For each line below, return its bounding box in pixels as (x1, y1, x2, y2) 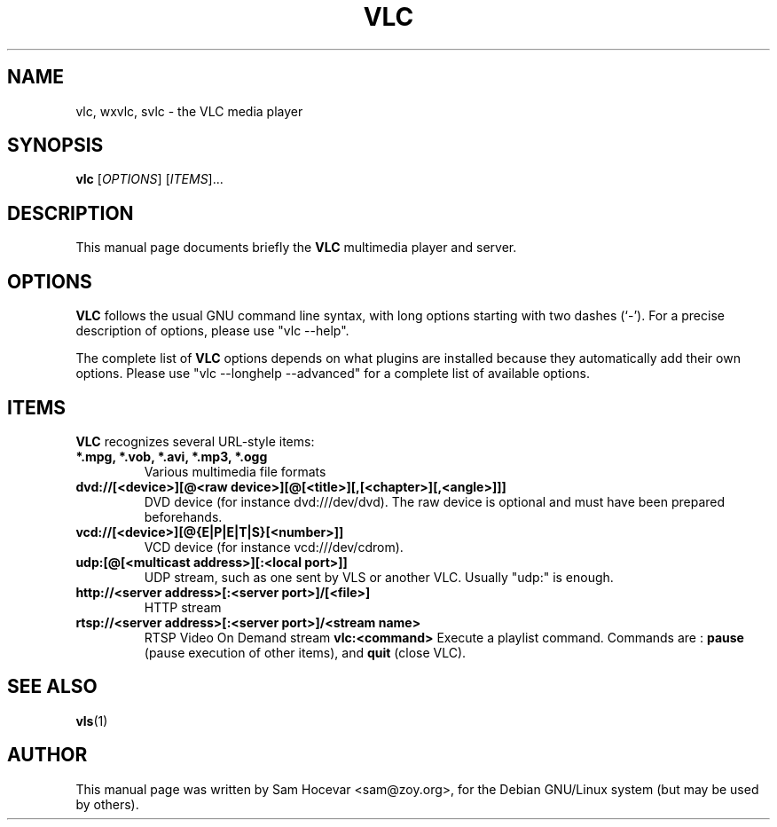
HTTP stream (144, 599, 222, 615)
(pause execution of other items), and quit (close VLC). (144, 644, 467, 660)
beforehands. (144, 508, 223, 524)
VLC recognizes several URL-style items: (75, 433, 315, 449)
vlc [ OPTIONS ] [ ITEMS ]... (75, 171, 224, 187)
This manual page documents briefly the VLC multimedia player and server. (75, 240, 517, 256)
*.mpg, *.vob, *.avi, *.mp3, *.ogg (75, 448, 268, 464)
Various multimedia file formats (144, 463, 326, 479)
